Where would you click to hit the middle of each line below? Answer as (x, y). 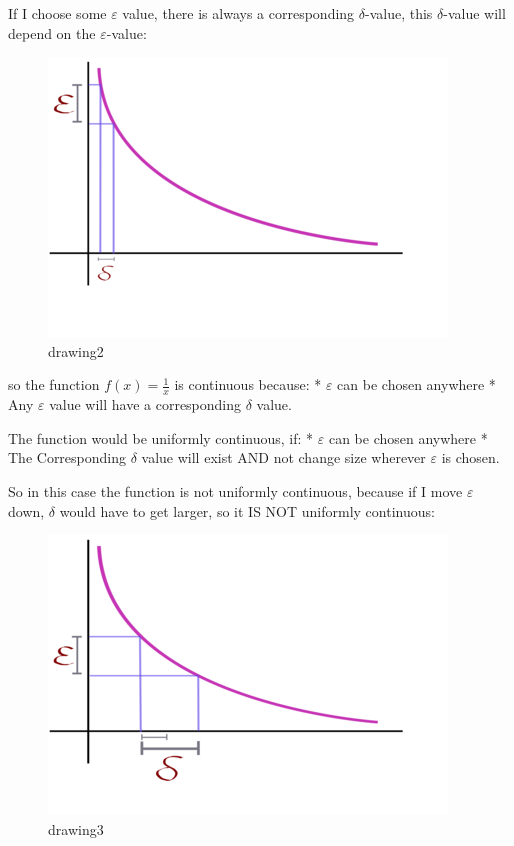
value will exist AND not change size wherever (283, 457)
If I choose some (57, 13)
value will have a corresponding (145, 404)
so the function (54, 384)
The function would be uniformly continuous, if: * (161, 437)
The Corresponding (67, 457)
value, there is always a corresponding (238, 13)
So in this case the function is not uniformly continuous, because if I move (235, 490)
